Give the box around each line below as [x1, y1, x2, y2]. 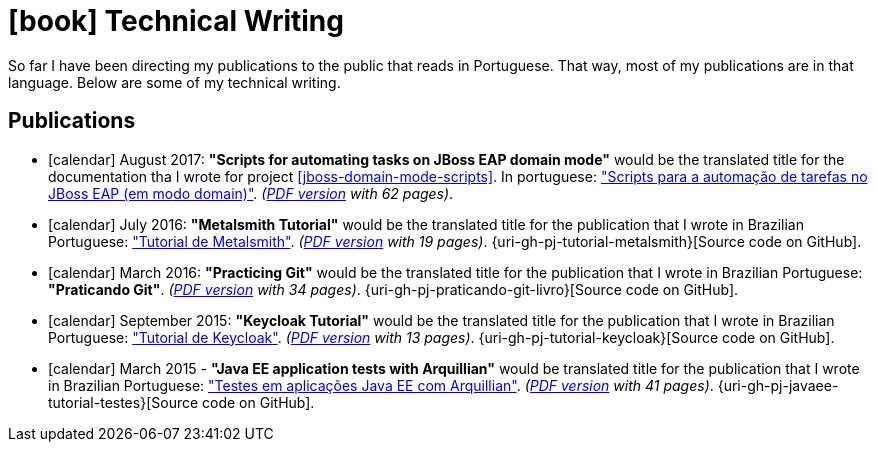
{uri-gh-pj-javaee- [717, 376, 839, 394]
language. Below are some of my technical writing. [8, 73, 341, 91]
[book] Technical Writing [8, 4, 344, 38]
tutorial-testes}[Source [48, 393, 199, 411]
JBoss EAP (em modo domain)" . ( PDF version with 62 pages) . [48, 184, 454, 202]
